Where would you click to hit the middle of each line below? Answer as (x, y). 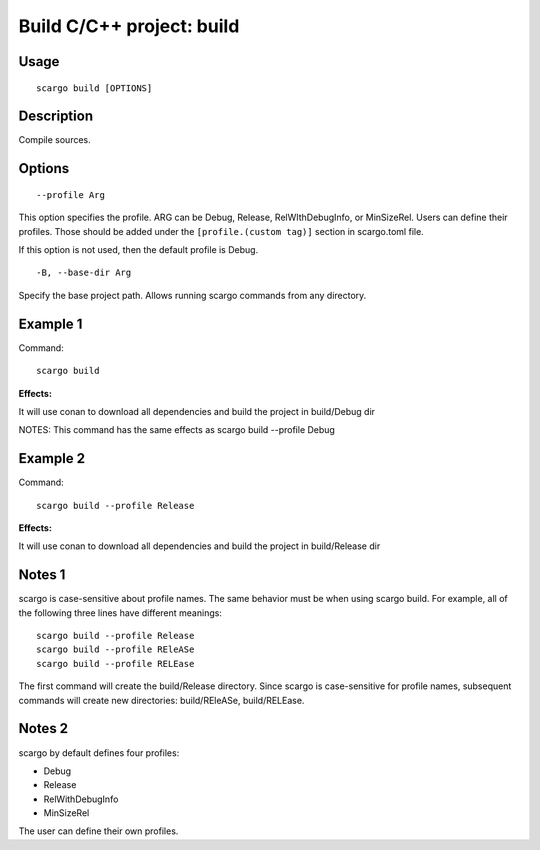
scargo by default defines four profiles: (99, 752)
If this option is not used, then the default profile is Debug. (138, 250)
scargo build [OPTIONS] (94, 88)
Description (56, 116)
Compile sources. (55, 140)
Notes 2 (43, 728)
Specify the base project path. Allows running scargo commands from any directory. (192, 295)
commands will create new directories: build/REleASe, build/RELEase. (161, 700)
